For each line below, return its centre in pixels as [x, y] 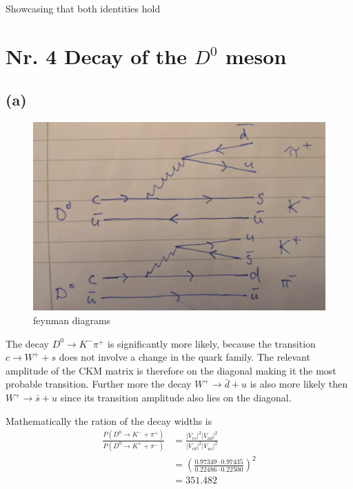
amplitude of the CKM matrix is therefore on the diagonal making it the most [171, 370]
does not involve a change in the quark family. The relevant [184, 357]
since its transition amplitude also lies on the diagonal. [176, 398]
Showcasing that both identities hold [83, 8]
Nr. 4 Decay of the [97, 56]
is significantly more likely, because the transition [212, 343]
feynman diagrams [72, 320]
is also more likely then [299, 384]
